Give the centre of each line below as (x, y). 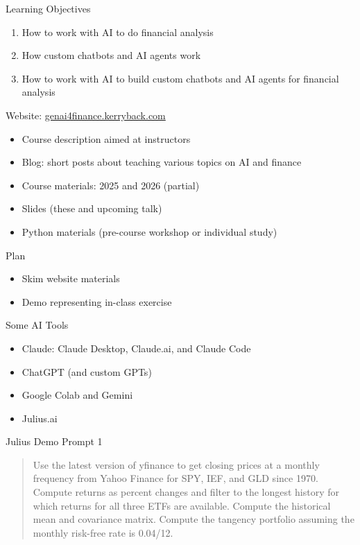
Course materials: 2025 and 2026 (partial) (111, 185)
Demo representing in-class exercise (97, 301)
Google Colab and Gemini (77, 395)
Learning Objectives (48, 8)
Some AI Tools (37, 325)
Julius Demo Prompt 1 (54, 441)
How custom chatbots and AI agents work (111, 55)
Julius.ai (40, 418)
